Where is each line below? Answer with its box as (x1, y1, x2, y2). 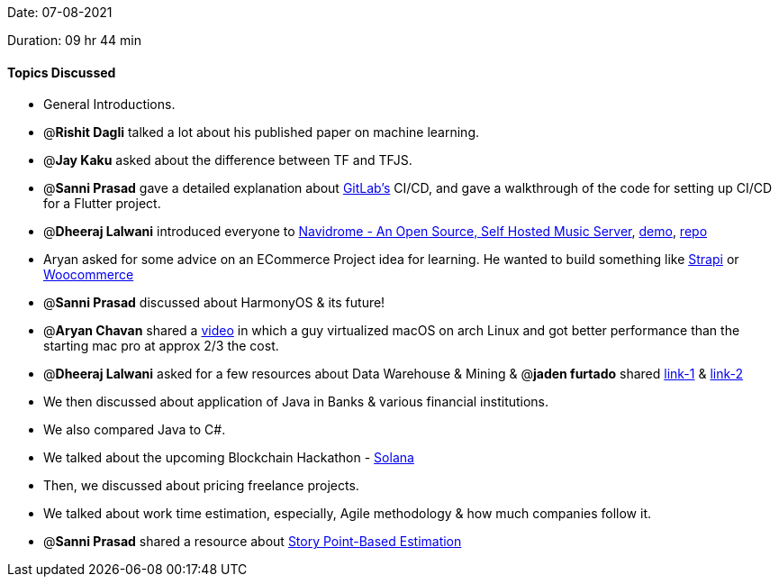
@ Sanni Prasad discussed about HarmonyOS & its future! (43, 295, 385, 311)
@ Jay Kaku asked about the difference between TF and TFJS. (43, 152, 412, 169)
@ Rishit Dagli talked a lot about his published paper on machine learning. (43, 124, 480, 141)
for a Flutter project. (43, 196, 161, 212)
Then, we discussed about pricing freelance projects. (43, 478, 359, 494)
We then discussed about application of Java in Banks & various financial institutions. (43, 394, 549, 410)
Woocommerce (43, 267, 134, 283)
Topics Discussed (7, 64, 116, 80)
